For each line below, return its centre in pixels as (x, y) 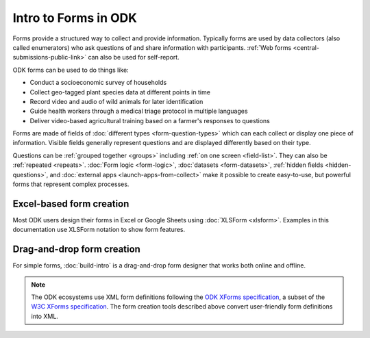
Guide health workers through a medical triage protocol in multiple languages (139, 111)
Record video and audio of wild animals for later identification (116, 101)
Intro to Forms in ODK (75, 18)
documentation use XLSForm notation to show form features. (99, 230)
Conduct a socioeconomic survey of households (98, 83)
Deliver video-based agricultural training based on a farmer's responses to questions (150, 120)
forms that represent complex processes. (71, 184)
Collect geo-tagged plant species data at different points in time (120, 92)
